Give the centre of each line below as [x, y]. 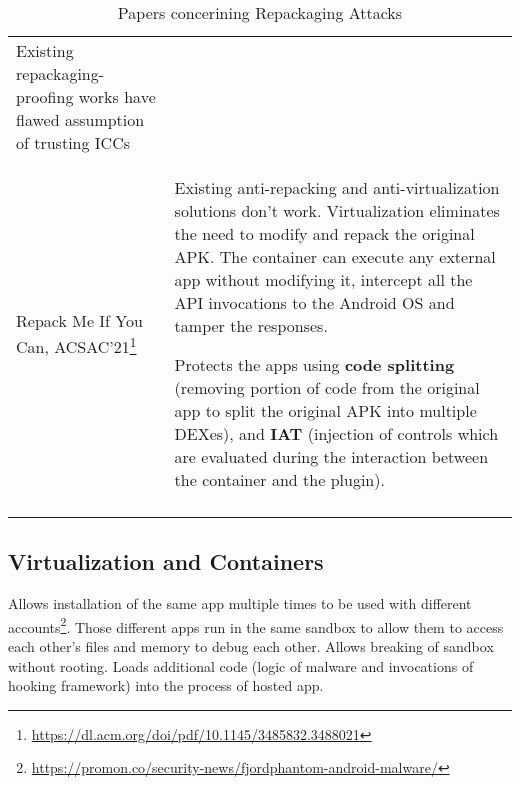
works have [117, 96]
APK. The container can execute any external [335, 256]
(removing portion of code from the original [327, 387]
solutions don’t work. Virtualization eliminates [337, 210]
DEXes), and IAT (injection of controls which [336, 433]
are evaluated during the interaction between [331, 456]
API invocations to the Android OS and [314, 302]
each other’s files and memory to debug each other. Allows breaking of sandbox [251, 646]
